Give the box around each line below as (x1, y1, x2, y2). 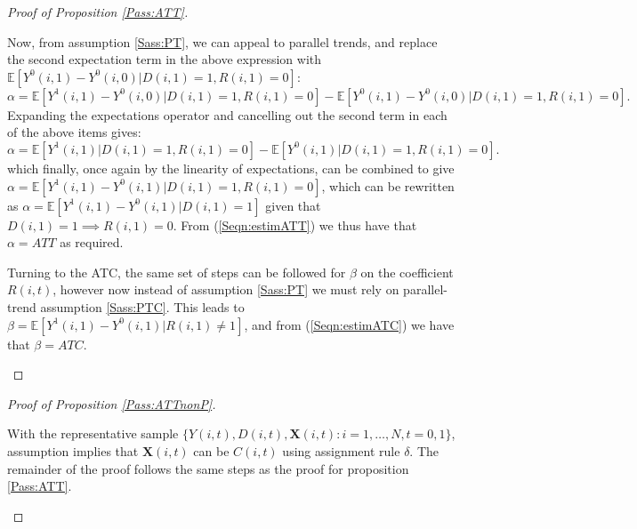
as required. (60, 233, 124, 252)
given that (265, 196, 321, 214)
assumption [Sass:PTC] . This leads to (40, 297, 245, 316)
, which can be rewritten (321, 176, 455, 195)
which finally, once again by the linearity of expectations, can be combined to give (7, 158, 455, 177)
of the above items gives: (7, 123, 141, 141)
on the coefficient (360, 262, 454, 281)
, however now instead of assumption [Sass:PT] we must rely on (52, 280, 399, 299)
